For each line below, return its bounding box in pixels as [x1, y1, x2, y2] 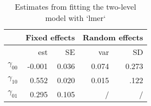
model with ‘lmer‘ [45, 12, 106, 23]
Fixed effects [25, 32, 75, 43]
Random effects [82, 32, 143, 43]
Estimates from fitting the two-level [15, 1, 136, 12]
